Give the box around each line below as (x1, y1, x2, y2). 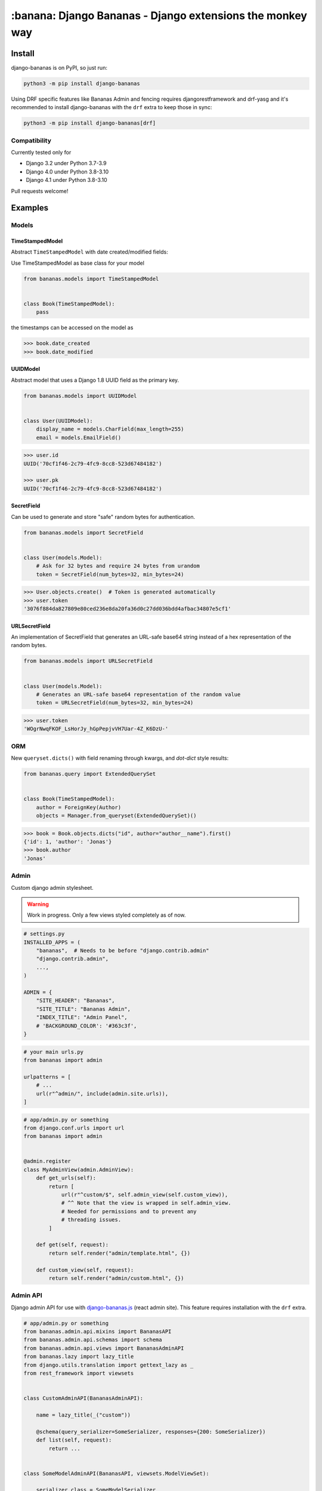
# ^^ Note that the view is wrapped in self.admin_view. (61, 1199, 231, 1207)
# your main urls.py (23, 1048, 83, 1055)
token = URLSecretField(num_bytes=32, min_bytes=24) (36, 700, 194, 706)
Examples (11, 203, 49, 213)
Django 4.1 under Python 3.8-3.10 (26, 177, 107, 184)
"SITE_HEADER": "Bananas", (36, 997, 116, 1004)
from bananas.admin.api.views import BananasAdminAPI (23, 1345, 184, 1351)
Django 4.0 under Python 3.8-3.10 (26, 168, 109, 175)
